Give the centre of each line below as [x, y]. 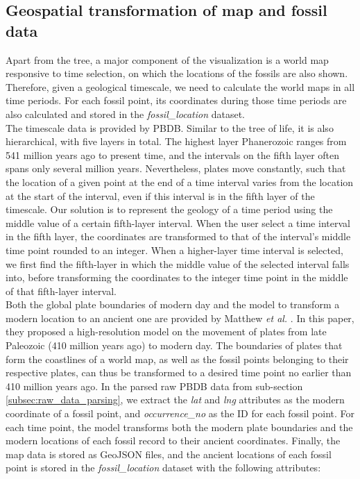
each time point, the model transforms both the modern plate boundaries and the [179, 427]
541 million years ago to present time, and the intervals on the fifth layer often [173, 154]
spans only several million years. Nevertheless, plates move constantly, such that [176, 168]
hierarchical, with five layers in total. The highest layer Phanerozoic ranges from [176, 141]
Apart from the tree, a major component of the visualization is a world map [167, 59]
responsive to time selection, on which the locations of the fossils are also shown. [177, 73]
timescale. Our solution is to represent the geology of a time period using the [169, 209]
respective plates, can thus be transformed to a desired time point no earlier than [179, 372]
